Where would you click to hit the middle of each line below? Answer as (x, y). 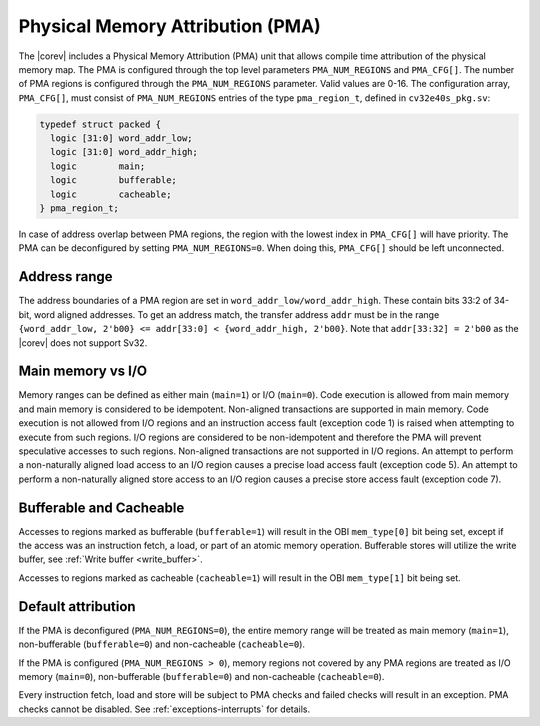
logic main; (98, 166)
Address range (66, 276)
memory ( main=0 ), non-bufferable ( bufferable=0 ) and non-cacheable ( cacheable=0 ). (201, 676)
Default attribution (77, 606)
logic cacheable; (111, 194)
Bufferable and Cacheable (101, 507)
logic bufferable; (113, 180)
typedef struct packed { (100, 124)
